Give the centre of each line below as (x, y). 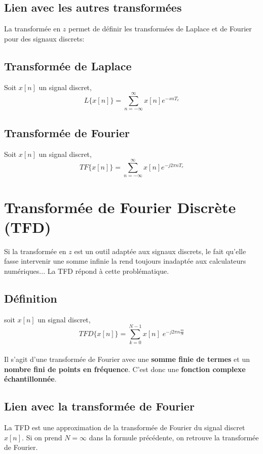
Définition (31, 298)
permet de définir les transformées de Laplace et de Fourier (160, 29)
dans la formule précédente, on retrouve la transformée (174, 437)
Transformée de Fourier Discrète (120, 207)
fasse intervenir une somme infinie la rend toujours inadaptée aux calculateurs (125, 261)
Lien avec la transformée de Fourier (99, 406)
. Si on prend (42, 437)
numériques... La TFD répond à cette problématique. (87, 271)
